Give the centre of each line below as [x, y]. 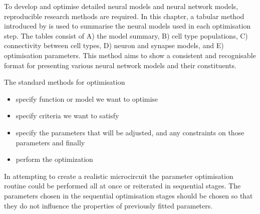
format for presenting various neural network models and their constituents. [120, 65]
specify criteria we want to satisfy [67, 116]
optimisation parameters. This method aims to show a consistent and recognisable [130, 55]
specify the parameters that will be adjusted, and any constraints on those [130, 132]
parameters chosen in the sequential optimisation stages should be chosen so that [128, 195]
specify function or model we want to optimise [87, 98]
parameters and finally [50, 142]
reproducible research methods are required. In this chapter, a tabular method [124, 16]
